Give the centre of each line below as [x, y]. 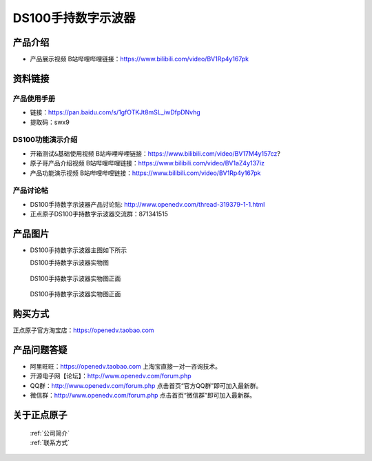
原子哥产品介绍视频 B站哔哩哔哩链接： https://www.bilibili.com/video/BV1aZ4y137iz [147, 163]
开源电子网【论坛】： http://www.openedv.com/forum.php [111, 376]
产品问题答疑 [40, 350]
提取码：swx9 [50, 122]
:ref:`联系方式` [50, 442]
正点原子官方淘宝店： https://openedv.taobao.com [83, 330]
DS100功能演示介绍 [45, 140]
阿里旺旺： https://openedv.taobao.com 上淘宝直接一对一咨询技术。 [126, 366]
